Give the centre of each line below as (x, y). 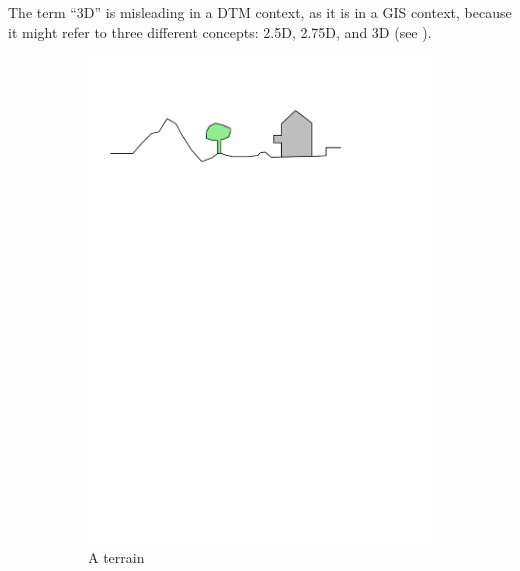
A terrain (116, 556)
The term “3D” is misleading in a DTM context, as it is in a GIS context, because (260, 12)
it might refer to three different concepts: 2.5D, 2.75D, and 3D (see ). (220, 31)
